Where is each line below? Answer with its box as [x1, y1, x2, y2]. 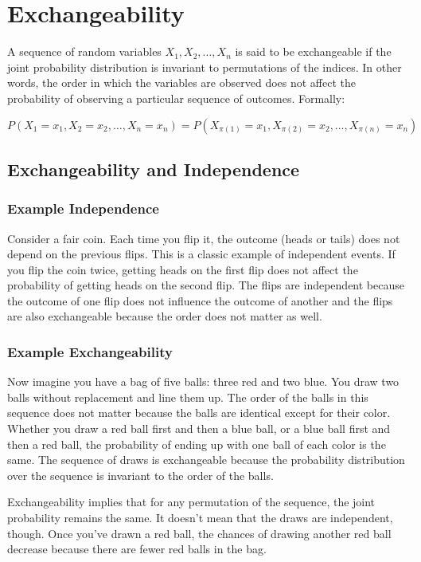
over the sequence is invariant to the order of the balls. [7, 466, 274, 483]
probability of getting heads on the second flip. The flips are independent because [7, 277, 404, 293]
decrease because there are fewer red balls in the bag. [7, 540, 267, 557]
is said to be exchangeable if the [235, 43, 392, 60]
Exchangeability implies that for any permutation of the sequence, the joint [7, 493, 376, 510]
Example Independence [7, 198, 159, 218]
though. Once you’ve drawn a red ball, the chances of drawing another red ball [7, 525, 392, 541]
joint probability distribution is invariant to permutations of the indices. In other [7, 58, 402, 75]
